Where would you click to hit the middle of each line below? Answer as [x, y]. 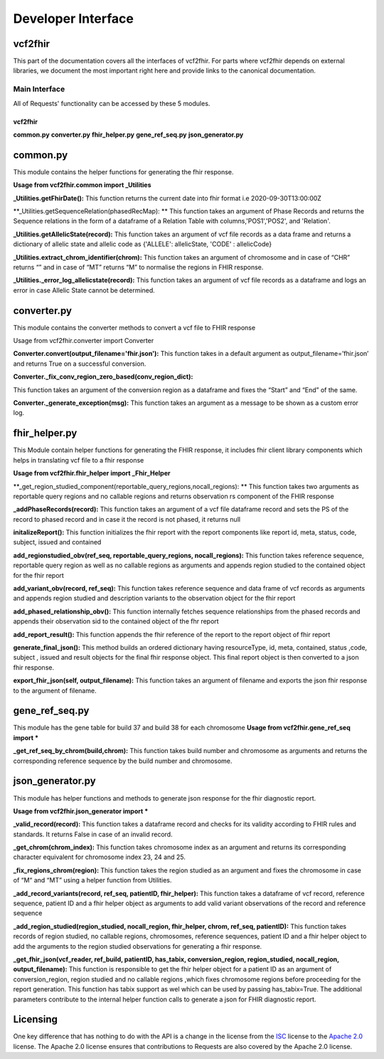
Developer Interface [74, 19]
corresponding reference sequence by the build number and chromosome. [123, 761]
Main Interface [39, 89]
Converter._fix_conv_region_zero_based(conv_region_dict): [103, 376]
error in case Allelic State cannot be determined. [84, 290]
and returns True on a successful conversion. [80, 364]
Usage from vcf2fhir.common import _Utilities [82, 185]
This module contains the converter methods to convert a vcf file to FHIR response [134, 327]
